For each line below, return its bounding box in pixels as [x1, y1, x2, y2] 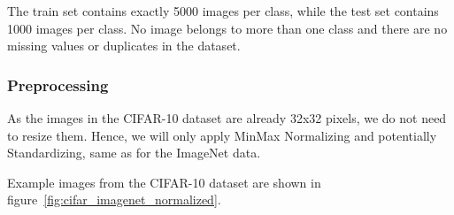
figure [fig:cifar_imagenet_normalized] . [7, 190, 221, 209]
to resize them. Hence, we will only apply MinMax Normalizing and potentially [7, 126, 437, 144]
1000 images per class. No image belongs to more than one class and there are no [7, 19, 448, 37]
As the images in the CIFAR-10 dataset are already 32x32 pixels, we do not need [7, 109, 447, 127]
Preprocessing [7, 73, 109, 96]
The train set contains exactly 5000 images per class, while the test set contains [7, 2, 439, 19]
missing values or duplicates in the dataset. [7, 36, 241, 55]
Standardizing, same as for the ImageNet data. [7, 143, 261, 162]
